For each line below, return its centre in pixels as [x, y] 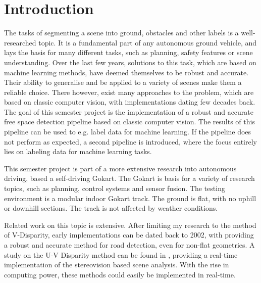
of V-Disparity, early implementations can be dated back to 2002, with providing [129, 235]
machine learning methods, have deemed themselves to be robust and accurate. [126, 72]
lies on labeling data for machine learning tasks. [78, 151]
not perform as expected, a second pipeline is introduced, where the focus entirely [131, 141]
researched [20, 42]
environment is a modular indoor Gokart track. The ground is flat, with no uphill [130, 198]
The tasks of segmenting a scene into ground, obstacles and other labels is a [121, 33]
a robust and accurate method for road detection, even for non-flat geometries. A [129, 245]
